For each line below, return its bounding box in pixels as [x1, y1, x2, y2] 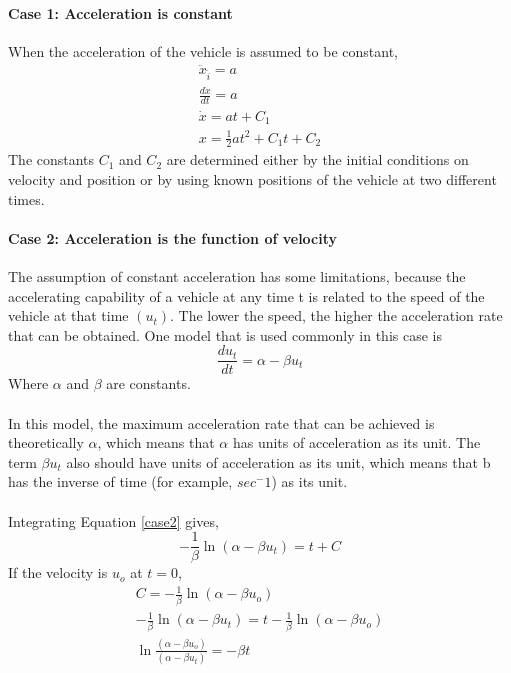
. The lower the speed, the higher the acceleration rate [170, 305, 503, 326]
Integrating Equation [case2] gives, [8, 510, 219, 531]
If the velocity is [8, 562, 108, 583]
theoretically [8, 432, 84, 453]
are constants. [106, 373, 191, 394]
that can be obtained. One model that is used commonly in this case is [8, 324, 442, 345]
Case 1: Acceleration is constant [8, 2, 233, 23]
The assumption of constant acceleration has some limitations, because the [8, 265, 466, 286]
